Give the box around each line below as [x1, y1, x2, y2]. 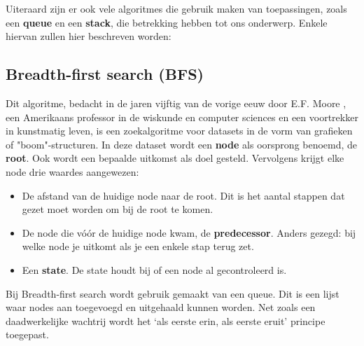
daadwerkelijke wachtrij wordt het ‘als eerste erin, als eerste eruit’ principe [6, 313, 325, 328]
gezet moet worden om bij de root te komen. [22, 202, 213, 216]
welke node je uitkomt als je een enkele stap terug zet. [22, 239, 254, 254]
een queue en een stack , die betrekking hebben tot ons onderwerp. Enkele [6, 15, 328, 29]
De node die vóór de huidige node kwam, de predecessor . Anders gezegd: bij [22, 225, 356, 240]
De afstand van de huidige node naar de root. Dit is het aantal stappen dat [22, 188, 345, 202]
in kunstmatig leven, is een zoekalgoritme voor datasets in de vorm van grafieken [6, 123, 353, 138]
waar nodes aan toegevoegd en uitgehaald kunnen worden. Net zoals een [6, 300, 316, 314]
